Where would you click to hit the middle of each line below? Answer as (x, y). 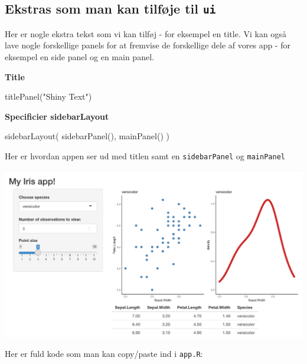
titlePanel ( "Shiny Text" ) (48, 96)
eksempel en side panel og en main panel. (79, 56)
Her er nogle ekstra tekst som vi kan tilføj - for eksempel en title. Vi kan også (146, 33)
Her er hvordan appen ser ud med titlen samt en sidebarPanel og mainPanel (145, 155)
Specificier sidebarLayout (57, 116)
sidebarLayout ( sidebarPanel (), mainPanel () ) (87, 136)
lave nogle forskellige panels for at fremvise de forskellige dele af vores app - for (148, 45)
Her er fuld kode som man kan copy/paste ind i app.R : (104, 354)
